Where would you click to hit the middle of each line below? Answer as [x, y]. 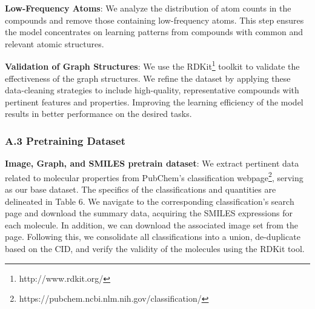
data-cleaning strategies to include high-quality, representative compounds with [152, 90]
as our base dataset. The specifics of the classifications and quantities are [141, 189]
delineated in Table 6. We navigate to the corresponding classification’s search [150, 201]
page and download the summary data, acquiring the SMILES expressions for [149, 213]
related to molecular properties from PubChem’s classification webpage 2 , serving [154, 176]
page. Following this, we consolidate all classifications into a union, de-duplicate [153, 237]
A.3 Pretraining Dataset [65, 140]
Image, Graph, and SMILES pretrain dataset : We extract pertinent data [152, 163]
